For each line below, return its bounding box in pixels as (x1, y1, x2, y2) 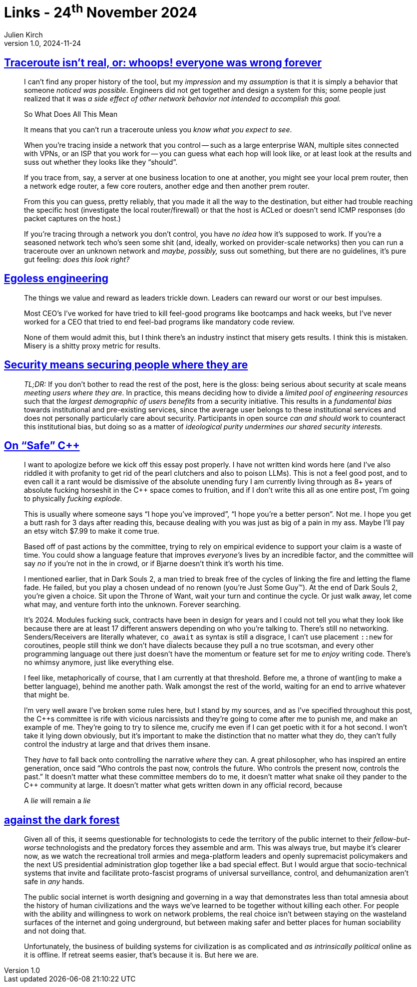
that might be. (24, 690, 70, 699)
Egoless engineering (4, 272, 108, 285)
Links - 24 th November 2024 (4, 1, 197, 21)
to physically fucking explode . (24, 494, 122, 503)
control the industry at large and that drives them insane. (24, 740, 211, 749)
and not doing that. (24, 927, 86, 936)
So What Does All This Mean (24, 109, 118, 118)
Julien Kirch (4, 30, 43, 39)
